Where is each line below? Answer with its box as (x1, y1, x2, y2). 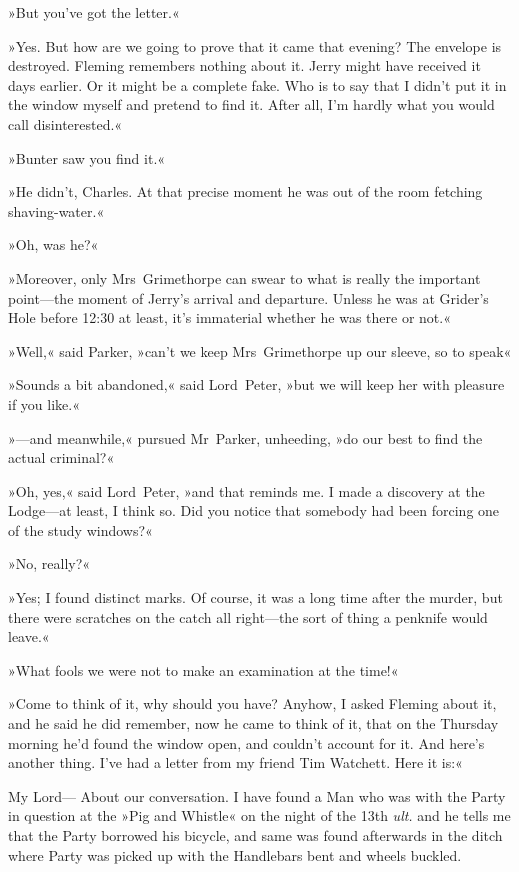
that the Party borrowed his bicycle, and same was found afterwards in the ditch (8, 825, 503, 845)
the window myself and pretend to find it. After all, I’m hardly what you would (8, 94, 495, 115)
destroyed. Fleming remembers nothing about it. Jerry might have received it (8, 55, 481, 76)
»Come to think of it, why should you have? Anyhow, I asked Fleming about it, (8, 693, 497, 714)
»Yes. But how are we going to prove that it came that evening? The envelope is (8, 35, 502, 56)
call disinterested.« (8, 113, 123, 134)
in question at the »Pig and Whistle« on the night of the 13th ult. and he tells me (8, 805, 511, 826)
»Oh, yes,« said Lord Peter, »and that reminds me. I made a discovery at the (8, 480, 485, 501)
